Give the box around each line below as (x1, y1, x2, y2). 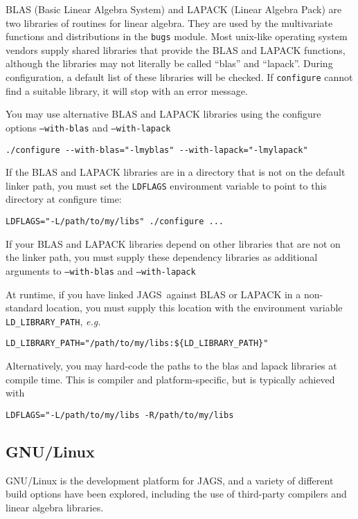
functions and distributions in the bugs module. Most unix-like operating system (6, 29, 348, 44)
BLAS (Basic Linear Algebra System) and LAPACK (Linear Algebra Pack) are (6, 2, 342, 16)
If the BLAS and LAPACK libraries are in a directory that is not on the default (6, 165, 346, 179)
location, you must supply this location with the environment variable (46, 300, 343, 315)
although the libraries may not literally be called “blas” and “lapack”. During (6, 56, 333, 71)
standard (6, 300, 43, 315)
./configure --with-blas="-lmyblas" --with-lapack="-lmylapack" (6, 145, 308, 155)
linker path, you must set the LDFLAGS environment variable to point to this (6, 178, 327, 192)
